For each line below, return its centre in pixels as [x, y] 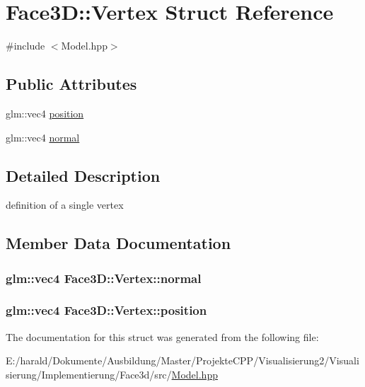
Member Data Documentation [118, 243]
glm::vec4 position [45, 113]
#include [25, 46]
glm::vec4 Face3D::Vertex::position [106, 310]
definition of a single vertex [65, 205]
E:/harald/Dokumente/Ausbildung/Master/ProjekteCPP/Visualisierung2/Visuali [182, 360]
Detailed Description [83, 175]
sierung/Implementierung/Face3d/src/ [89, 374]
